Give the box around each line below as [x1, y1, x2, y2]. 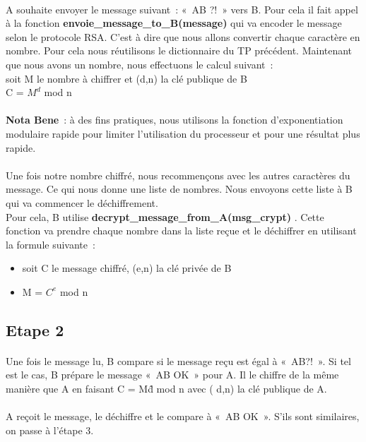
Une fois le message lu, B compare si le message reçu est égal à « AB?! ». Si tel [6, 353, 351, 368]
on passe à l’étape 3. [6, 422, 94, 437]
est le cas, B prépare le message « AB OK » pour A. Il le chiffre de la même [6, 367, 339, 382]
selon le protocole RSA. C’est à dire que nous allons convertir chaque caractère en [6, 29, 360, 44]
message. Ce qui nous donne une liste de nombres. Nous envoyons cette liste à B [6, 181, 353, 196]
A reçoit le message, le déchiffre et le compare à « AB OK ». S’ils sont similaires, [6, 409, 360, 424]
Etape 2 [6, 318, 64, 340]
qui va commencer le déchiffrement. [6, 195, 158, 210]
